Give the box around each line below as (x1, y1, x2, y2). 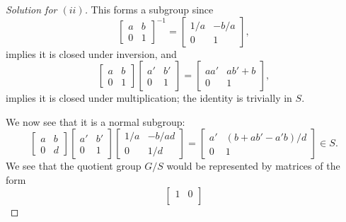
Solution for (6, 2, 57, 16)
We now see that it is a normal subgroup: (6, 114, 185, 129)
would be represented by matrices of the (166, 158, 340, 173)
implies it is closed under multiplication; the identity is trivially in (6, 90, 292, 105)
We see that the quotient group (6, 158, 142, 173)
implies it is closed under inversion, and (6, 46, 177, 61)
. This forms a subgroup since (84, 2, 214, 16)
